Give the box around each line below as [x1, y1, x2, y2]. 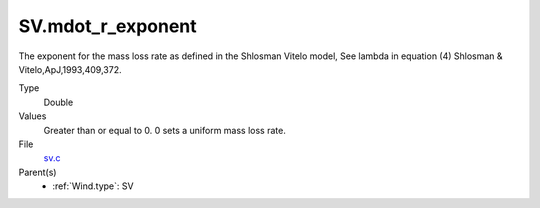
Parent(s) [18, 166, 57, 178]
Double [43, 96, 74, 108]
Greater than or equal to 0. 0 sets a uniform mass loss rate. [43, 124, 287, 136]
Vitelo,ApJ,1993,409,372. [18, 63, 122, 75]
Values [18, 110, 47, 122]
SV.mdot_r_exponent [18, 15, 197, 37]
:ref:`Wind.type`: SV [52, 180, 134, 192]
